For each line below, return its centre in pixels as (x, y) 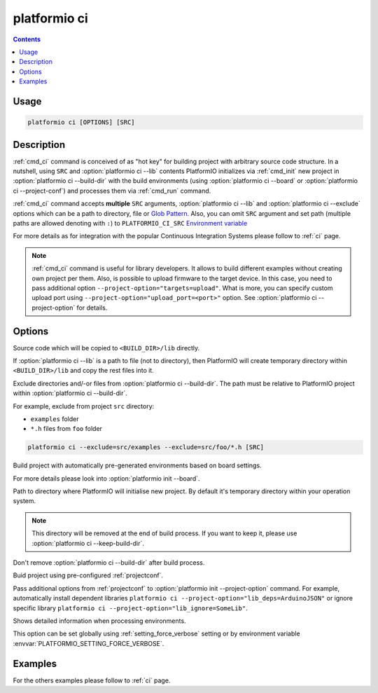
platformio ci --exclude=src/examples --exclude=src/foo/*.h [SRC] (146, 447)
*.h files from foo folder (66, 429)
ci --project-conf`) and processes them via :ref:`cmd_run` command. (112, 191)
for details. (92, 308)
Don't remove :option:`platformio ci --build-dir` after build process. (109, 563)
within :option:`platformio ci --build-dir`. (70, 393)
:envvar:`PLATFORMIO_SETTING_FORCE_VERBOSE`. (89, 643)
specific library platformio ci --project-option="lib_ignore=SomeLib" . (130, 608)
